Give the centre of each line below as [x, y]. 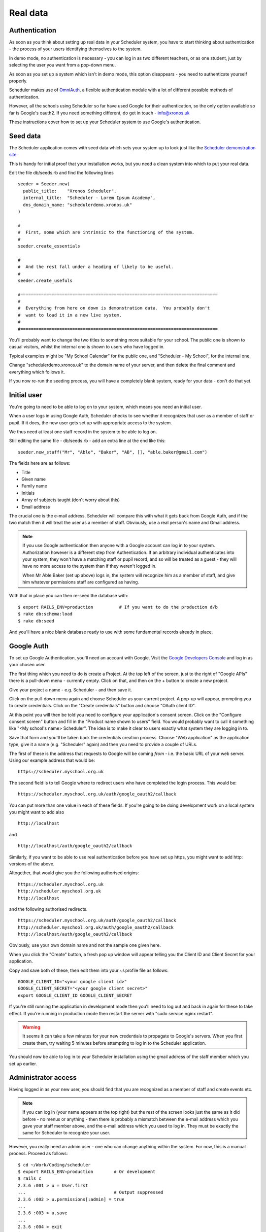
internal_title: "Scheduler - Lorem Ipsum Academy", [89, 198]
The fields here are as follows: [40, 463]
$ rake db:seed [36, 621]
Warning [31, 1027]
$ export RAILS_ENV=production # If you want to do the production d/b [118, 607]
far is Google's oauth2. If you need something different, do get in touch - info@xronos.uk [99, 113]
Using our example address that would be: [52, 760]
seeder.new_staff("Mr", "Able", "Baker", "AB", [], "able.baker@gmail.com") [113, 452]
